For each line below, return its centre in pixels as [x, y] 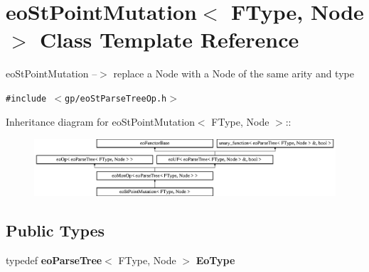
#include [26, 98]
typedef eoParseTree [54, 260]
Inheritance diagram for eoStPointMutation [100, 121]
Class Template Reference [170, 39]
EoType [215, 260]
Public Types [55, 230]
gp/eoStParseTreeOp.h [116, 98]
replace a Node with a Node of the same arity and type [234, 74]
